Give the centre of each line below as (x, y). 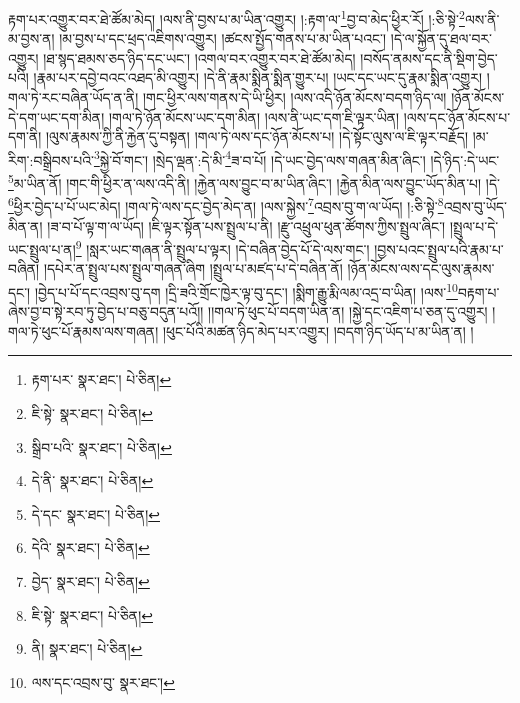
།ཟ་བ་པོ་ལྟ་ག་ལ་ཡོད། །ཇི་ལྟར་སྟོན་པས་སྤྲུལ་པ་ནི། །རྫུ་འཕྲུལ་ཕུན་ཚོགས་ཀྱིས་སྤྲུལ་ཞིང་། (246, 225)
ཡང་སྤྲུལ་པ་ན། (42, 248)
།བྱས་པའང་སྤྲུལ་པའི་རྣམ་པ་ (439, 248)
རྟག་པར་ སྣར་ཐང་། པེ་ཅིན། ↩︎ (101, 379)
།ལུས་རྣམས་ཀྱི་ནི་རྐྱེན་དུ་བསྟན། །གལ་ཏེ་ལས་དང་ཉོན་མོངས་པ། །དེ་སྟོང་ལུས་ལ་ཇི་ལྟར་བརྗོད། (257, 136)
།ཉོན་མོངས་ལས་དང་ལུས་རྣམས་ (421, 268)
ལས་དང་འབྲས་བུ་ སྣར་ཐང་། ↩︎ (103, 681)
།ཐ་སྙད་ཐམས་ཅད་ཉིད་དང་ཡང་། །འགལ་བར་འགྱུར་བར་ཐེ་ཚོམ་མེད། (199, 57)
